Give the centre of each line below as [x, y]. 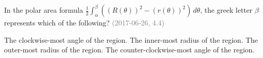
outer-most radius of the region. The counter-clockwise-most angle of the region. [129, 50]
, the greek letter [226, 10]
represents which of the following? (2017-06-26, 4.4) [84, 22]
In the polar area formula [44, 10]
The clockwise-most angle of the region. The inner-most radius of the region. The [131, 39]
